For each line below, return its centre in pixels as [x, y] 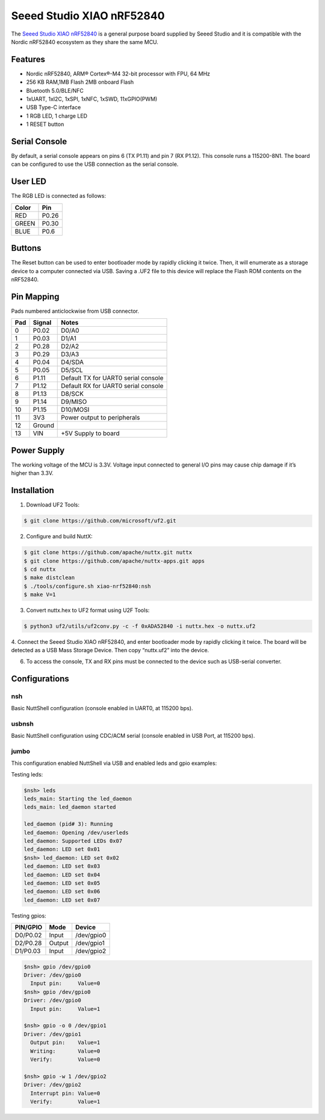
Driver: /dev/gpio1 [52, 1034]
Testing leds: [27, 774]
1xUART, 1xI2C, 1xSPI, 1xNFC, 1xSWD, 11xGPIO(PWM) [92, 99]
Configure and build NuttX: [59, 536]
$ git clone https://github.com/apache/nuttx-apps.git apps [114, 561]
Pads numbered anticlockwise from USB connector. [75, 311]
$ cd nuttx [40, 569]
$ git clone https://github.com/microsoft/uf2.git [100, 521]
